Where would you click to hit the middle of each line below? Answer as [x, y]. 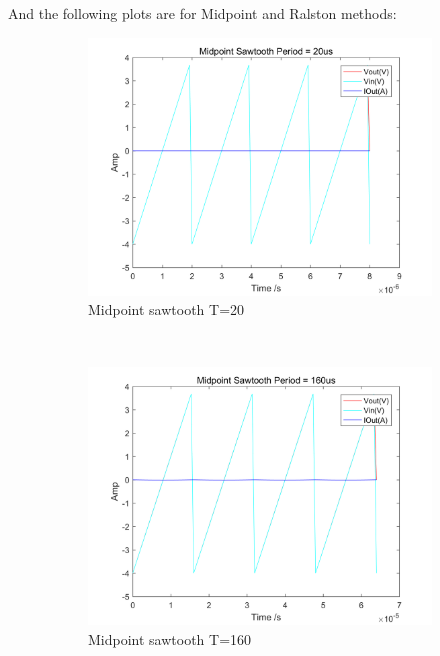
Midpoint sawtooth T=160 [170, 638]
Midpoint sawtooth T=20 [166, 309]
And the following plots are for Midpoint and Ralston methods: [202, 13]
